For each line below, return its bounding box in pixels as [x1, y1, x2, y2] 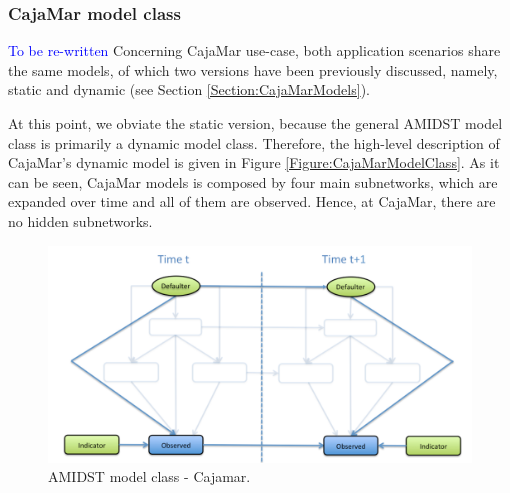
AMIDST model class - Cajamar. [48, 466, 251, 487]
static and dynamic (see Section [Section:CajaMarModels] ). [8, 79, 370, 100]
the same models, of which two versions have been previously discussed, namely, [8, 59, 498, 80]
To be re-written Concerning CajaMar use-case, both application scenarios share [8, 40, 501, 61]
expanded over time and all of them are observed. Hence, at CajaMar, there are [8, 191, 496, 212]
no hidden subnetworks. [8, 210, 153, 231]
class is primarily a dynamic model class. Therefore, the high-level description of [8, 132, 500, 153]
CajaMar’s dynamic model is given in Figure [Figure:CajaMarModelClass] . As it [8, 152, 500, 173]
